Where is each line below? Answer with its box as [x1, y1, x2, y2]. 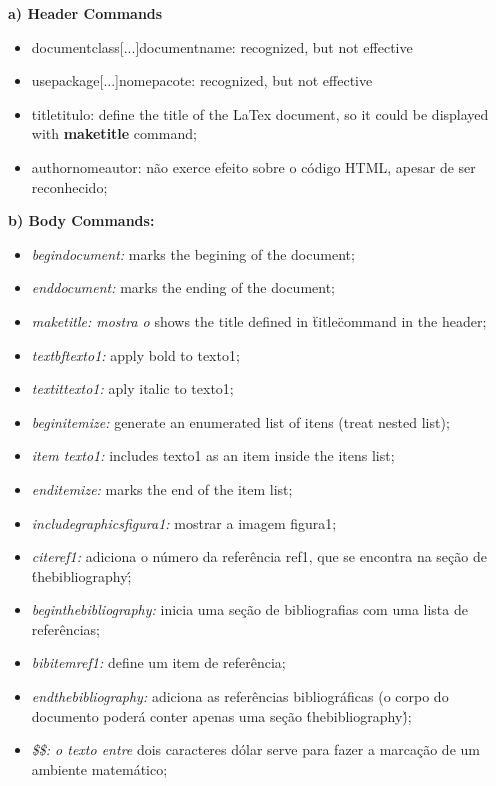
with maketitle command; [31, 123, 197, 144]
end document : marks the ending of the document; [31, 277, 335, 298]
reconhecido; [31, 176, 108, 197]
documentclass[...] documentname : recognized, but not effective [31, 36, 413, 57]
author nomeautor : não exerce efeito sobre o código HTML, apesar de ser [31, 156, 476, 177]
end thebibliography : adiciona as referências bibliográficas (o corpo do [31, 686, 449, 707]
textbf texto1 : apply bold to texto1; [31, 344, 240, 365]
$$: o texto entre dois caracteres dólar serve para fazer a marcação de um [31, 739, 480, 760]
